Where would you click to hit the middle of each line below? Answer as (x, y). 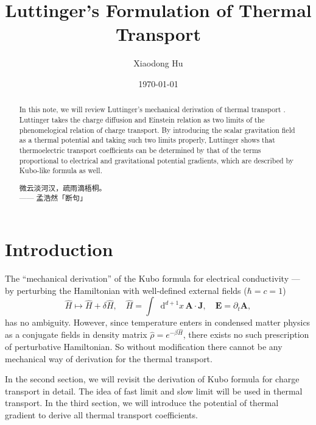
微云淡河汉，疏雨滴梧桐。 (63, 187)
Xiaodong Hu (158, 63)
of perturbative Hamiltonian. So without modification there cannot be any (144, 347)
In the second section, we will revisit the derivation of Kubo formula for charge (152, 379)
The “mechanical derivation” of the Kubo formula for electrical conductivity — (153, 278)
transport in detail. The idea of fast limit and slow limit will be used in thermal (154, 391)
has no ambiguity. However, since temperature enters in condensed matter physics (158, 322)
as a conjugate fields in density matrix (76, 334)
